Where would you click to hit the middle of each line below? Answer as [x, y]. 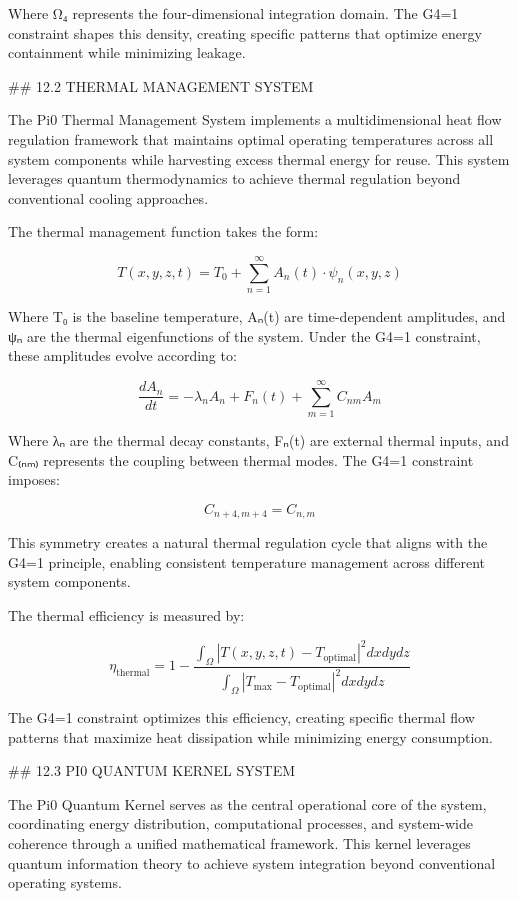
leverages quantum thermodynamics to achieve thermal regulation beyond [234, 178]
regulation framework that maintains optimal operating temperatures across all [251, 138]
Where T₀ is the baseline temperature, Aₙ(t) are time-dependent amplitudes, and [257, 316]
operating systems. [65, 882]
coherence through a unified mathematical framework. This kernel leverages [239, 843]
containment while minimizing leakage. [127, 52]
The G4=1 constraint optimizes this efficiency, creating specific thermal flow [241, 717]
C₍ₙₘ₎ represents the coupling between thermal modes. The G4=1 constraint [241, 459]
